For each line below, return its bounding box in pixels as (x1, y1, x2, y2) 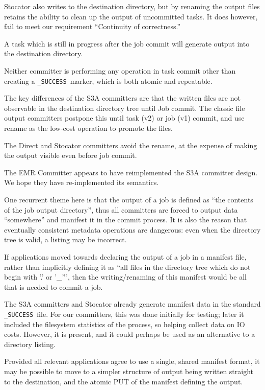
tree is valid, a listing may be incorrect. (4, 234, 127, 245)
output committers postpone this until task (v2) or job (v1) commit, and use (4, 112, 245, 123)
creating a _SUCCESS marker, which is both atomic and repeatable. (4, 75, 213, 86)
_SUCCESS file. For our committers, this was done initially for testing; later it (4, 308, 244, 319)
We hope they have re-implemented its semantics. (4, 177, 159, 188)
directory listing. (4, 338, 56, 349)
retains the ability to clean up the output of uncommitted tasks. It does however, (4, 11, 258, 21)
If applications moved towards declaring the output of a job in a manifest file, (4, 251, 247, 262)
